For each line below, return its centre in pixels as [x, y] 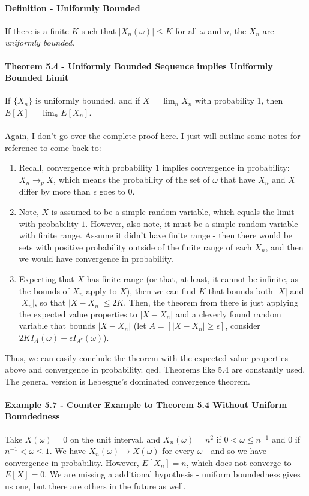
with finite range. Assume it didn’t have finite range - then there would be [156, 235]
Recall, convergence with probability [86, 167]
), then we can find [161, 290]
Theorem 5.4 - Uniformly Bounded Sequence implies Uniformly [139, 66]
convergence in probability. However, [72, 462]
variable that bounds [57, 326]
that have [238, 179]
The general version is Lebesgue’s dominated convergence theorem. [127, 381]
